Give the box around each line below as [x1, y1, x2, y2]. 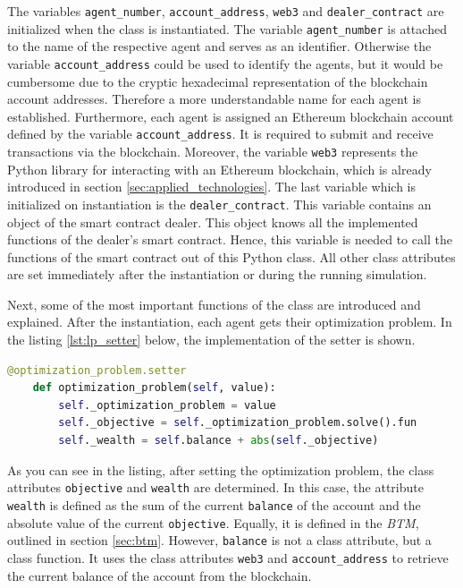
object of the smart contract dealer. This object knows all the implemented [7, 212, 418, 231]
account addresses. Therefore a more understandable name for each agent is [7, 89, 421, 108]
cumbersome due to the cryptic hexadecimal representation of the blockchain [7, 72, 428, 90]
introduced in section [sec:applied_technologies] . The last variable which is [7, 177, 417, 196]
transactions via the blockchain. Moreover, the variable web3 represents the [7, 142, 418, 160]
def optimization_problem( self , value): [32, 381, 276, 395]
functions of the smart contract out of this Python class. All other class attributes [7, 247, 456, 266]
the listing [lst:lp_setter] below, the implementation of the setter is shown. [7, 330, 416, 349]
